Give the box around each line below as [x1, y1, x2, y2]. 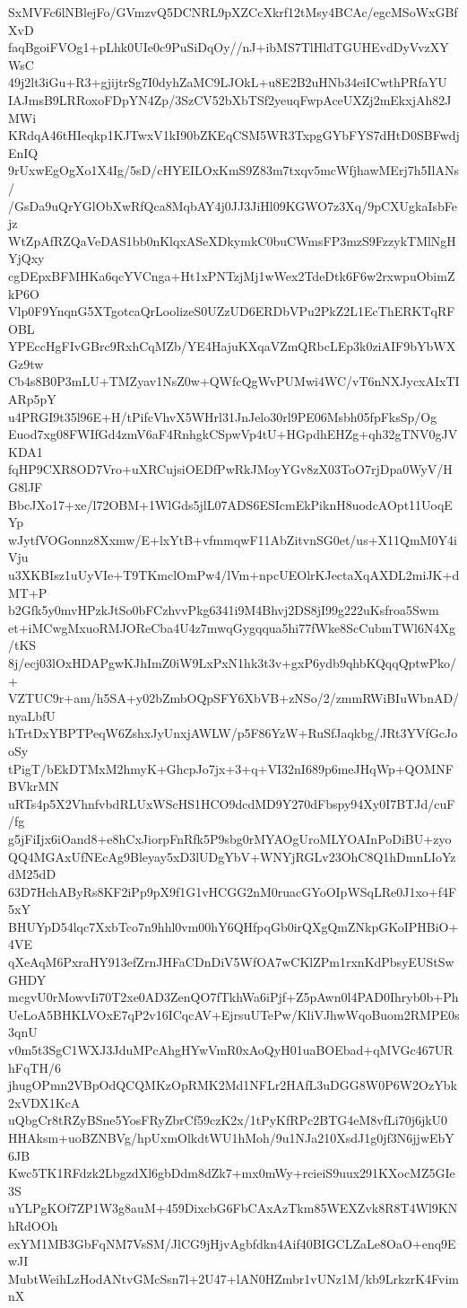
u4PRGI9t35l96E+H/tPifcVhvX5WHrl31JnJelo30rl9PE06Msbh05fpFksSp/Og [8, 407, 437, 426]
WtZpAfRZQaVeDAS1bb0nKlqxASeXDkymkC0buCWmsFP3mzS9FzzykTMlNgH [8, 231, 456, 250]
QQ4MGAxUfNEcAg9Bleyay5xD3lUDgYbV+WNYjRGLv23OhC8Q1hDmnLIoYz [8, 847, 456, 865]
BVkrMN [8, 777, 59, 795]
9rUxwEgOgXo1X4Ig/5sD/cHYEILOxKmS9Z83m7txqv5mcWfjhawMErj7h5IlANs [8, 161, 459, 180]
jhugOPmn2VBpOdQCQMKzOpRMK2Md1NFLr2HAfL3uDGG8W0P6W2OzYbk [8, 1075, 457, 1094]
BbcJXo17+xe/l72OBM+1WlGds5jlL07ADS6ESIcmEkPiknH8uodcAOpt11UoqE [8, 495, 453, 514]
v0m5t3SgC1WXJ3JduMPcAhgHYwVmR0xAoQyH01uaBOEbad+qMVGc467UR [8, 1040, 454, 1059]
